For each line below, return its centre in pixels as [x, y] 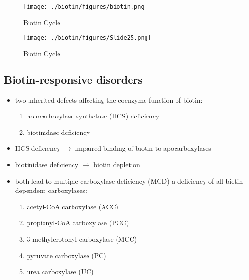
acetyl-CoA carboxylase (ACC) [73, 206]
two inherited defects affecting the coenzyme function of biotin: [109, 99]
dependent [30, 190]
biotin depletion [117, 165]
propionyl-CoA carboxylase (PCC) [78, 223]
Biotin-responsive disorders [73, 79]
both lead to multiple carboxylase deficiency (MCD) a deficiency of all [119, 181]
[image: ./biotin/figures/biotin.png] [86, 7]
